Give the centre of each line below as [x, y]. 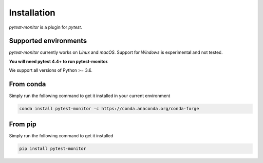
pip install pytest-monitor [53, 148]
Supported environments [48, 41]
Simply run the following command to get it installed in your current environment [90, 96]
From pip [23, 124]
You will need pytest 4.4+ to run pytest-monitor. [59, 61]
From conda [28, 84]
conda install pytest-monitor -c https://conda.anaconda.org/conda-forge [109, 109]
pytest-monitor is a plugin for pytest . [46, 27]
